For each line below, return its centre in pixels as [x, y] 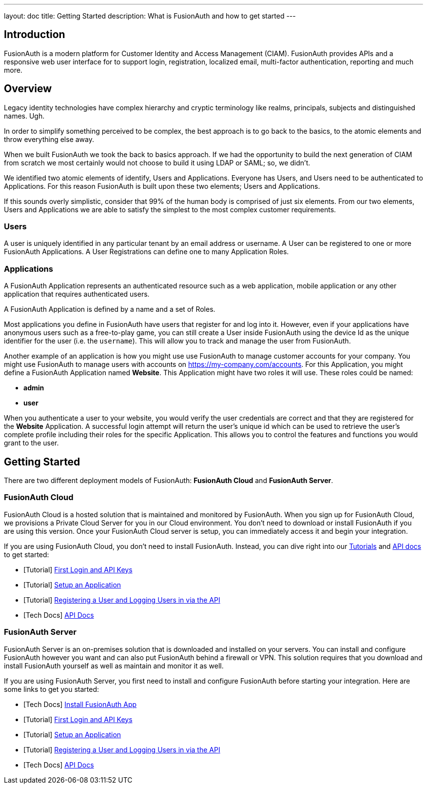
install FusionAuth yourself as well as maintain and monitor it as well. [114, 666]
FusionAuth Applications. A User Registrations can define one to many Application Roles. [146, 252]
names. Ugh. [24, 116]
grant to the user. [31, 443]
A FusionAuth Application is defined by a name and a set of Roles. [110, 309]
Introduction [35, 35]
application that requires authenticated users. [77, 294]
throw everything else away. [49, 139]
